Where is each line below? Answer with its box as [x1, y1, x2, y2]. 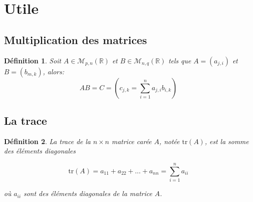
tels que [168, 55, 191, 65]
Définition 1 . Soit [4, 55, 61, 65]
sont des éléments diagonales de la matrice [23, 188, 152, 199]
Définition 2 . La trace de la [4, 136, 91, 146]
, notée [159, 136, 180, 146]
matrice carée [111, 136, 152, 146]
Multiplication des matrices [4, 32, 147, 47]
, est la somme [205, 136, 249, 146]
